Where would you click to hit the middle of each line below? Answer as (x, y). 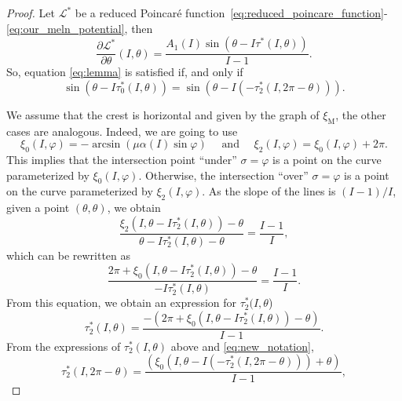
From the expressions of (64, 346)
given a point (38, 208)
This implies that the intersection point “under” (122, 159)
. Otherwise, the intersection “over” (223, 175)
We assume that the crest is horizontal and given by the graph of (163, 114)
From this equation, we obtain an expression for (122, 303)
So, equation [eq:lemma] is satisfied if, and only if (125, 72)
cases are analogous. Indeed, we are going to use (122, 131)
